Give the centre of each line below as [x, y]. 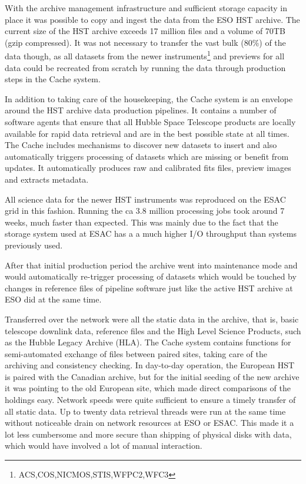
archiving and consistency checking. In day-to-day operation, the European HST [150, 365]
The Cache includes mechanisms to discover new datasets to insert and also [141, 145]
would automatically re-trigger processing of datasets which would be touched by [151, 276]
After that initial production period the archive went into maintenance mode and [151, 265]
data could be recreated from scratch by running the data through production [145, 67]
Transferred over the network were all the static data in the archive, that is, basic [152, 319]
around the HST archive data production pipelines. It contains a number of [141, 110]
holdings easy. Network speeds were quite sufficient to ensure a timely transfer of [150, 400]
